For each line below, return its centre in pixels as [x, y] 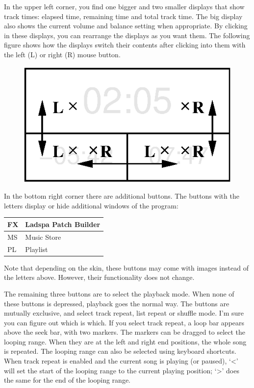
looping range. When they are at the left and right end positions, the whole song [125, 341]
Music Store [43, 237]
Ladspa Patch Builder [63, 224]
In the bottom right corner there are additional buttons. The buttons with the [122, 196]
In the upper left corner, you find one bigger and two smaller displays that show [124, 6]
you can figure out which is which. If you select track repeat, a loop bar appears [124, 322]
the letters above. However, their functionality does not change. [99, 277]
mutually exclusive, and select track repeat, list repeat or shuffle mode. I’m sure [124, 313]
